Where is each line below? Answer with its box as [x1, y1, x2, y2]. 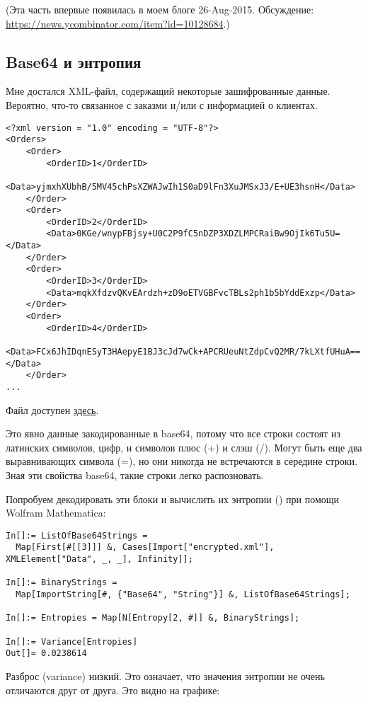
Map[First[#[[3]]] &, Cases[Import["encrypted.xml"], [16, 542, 275, 553]
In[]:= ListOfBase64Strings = [6, 530, 148, 541]
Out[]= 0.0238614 [6, 648, 87, 659]
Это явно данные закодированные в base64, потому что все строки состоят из [6, 426, 341, 441]
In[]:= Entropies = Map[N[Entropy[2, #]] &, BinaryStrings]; [6, 613, 300, 623]
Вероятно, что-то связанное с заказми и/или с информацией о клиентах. [6, 97, 318, 112]
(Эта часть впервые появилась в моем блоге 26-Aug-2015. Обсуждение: [6, 2, 314, 16]
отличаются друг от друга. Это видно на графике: [6, 682, 220, 697]
